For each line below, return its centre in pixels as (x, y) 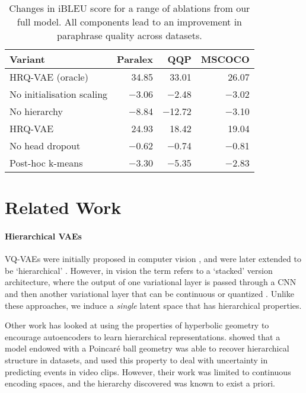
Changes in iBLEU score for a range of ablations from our (130, 8)
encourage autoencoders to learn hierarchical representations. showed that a (143, 336)
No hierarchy (36, 111)
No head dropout (45, 146)
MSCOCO (225, 59)
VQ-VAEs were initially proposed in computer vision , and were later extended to (153, 259)
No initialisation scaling (59, 94)
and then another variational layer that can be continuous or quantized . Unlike (149, 293)
